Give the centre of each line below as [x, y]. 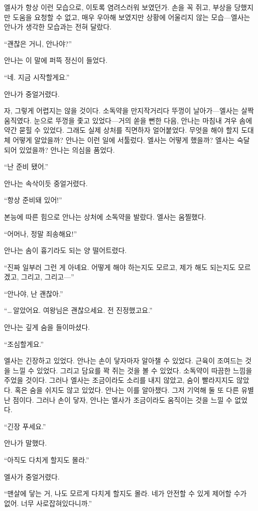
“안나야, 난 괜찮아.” [34, 293]
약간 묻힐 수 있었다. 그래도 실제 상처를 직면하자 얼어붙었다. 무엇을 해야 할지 [122, 130]
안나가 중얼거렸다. [32, 94]
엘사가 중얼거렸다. [32, 476]
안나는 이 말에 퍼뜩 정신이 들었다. [56, 60]
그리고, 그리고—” [48, 277]
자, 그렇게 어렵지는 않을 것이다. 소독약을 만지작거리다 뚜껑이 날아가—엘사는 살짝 [129, 111]
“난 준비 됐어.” [26, 166]
